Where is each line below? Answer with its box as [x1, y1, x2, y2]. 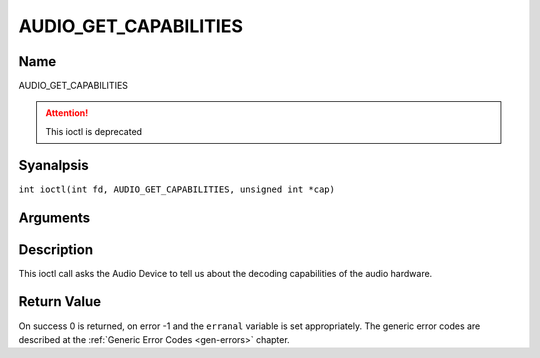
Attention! [45, 107, 89, 119]
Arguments [18, 209, 91, 226]
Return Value [18, 293, 102, 310]
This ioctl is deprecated [45, 125, 143, 137]
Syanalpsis [18, 156, 89, 174]
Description [18, 241, 94, 258]
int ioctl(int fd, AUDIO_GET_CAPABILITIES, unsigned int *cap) [18, 183, 335, 195]
